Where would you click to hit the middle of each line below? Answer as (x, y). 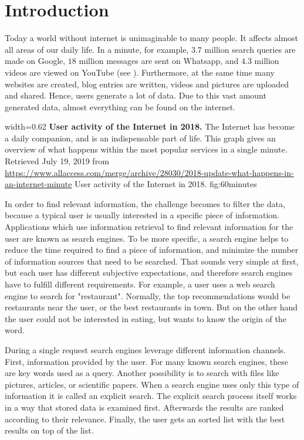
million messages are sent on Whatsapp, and (159, 61)
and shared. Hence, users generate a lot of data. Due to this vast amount (136, 95)
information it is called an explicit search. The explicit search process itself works (151, 396)
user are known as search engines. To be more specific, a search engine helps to (147, 238)
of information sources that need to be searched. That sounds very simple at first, (152, 261)
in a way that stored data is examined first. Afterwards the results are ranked (144, 407)
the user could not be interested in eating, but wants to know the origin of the (146, 318)
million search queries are (250, 49)
